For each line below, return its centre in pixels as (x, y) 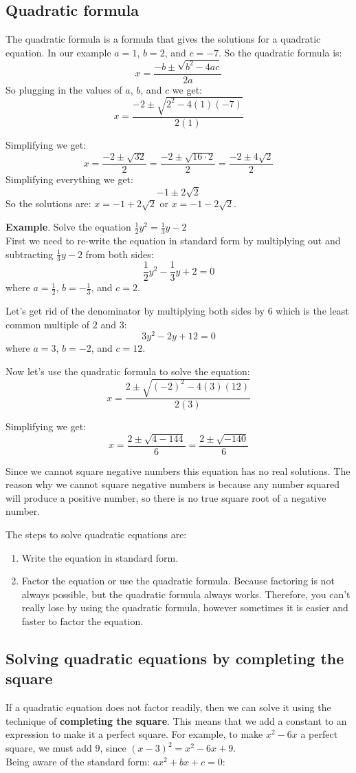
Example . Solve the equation (68, 227)
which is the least (312, 311)
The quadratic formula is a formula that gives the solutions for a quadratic (163, 39)
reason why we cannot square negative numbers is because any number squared (173, 484)
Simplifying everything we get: (69, 179)
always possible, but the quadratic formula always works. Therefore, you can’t (186, 594)
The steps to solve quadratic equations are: (96, 534)
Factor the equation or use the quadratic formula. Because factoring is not (178, 581)
